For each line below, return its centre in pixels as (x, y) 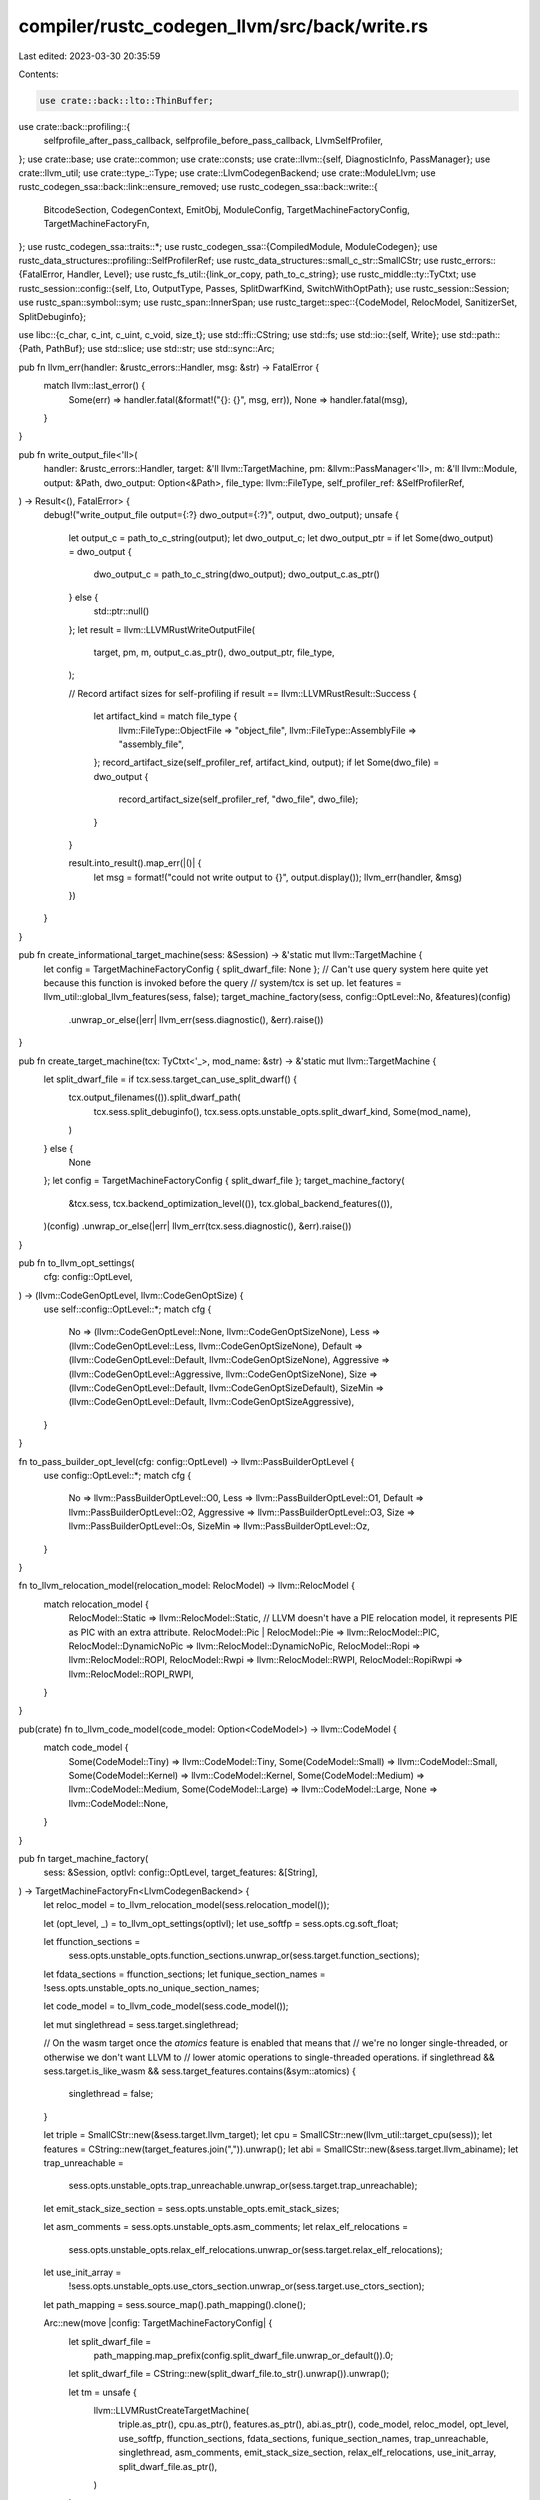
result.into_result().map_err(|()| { (135, 863)
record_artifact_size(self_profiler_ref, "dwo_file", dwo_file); (238, 799)
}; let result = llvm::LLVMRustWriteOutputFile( (161, 629)
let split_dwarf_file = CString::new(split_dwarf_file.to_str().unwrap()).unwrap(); (229, 2374)
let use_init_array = (82, 2272)
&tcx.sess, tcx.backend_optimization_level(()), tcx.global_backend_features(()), (230, 1203)
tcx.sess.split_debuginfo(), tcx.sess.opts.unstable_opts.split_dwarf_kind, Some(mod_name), (282, 1111)
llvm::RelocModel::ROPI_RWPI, (131, 1674)
